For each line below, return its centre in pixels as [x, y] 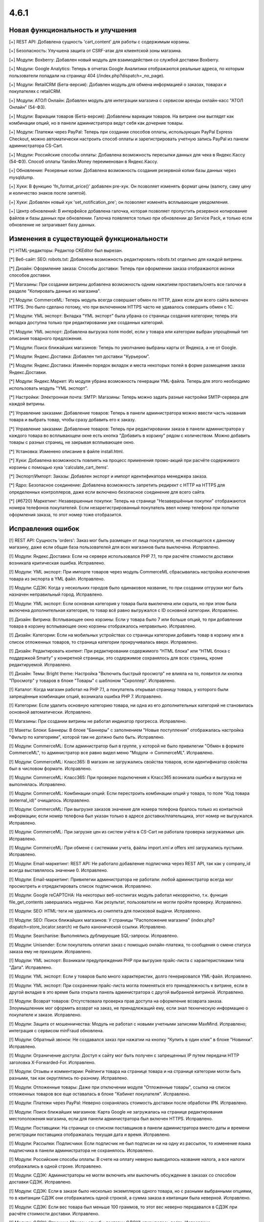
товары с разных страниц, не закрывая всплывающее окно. [72, 442]
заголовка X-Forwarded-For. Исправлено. [52, 1062]
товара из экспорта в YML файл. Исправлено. [57, 579]
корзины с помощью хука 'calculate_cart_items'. [59, 467]
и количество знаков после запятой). [48, 193]
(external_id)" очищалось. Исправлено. [50, 800]
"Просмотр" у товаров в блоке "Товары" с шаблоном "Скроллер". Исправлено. [92, 680]
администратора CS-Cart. [36, 146]
